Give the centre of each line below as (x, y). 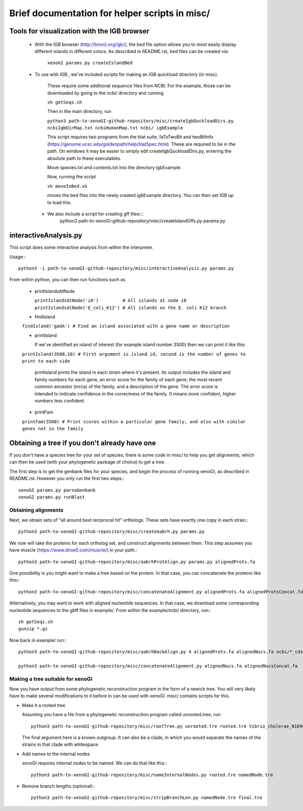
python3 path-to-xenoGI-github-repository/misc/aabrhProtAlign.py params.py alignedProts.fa (137, 562)
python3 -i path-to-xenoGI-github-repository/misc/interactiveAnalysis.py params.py (126, 268)
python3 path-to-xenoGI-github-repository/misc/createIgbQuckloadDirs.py (141, 121)
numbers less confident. (60, 400)
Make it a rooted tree (44, 705)
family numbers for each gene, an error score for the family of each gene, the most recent (128, 379)
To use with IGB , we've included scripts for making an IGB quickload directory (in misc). (127, 74)
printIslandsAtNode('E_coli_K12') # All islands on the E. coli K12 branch (131, 308)
